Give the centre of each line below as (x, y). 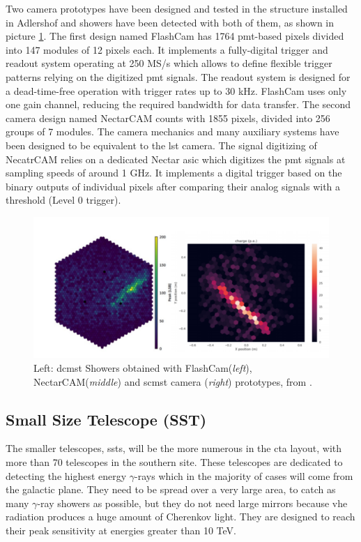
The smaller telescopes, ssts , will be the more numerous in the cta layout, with (174, 448)
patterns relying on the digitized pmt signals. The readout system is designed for (178, 76)
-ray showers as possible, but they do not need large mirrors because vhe (192, 503)
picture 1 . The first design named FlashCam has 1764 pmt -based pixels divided (175, 36)
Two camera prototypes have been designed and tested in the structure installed (177, 8)
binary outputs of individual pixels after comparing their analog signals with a (173, 186)
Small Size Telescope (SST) (106, 419)
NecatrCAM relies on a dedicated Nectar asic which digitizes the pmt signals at (176, 159)
